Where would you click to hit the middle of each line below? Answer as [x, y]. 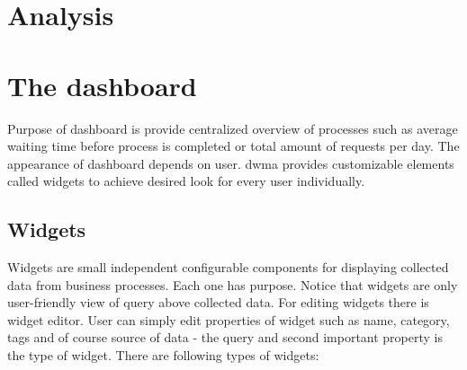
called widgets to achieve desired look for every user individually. [186, 181]
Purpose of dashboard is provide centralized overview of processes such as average [233, 128]
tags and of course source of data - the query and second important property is [225, 337]
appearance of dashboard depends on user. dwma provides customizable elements [231, 163]
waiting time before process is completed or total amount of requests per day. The [233, 146]
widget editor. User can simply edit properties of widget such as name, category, [229, 319]
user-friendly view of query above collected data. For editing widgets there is [218, 302]
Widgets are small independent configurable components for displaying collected [228, 267]
